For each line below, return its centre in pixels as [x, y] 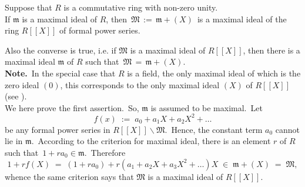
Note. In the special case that [60, 73]
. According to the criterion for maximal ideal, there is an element [151, 141]
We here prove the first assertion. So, [72, 107]
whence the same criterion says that [69, 176]
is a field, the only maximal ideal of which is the [214, 73]
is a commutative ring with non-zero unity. [141, 7]
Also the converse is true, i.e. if [61, 50]
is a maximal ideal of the [242, 19]
